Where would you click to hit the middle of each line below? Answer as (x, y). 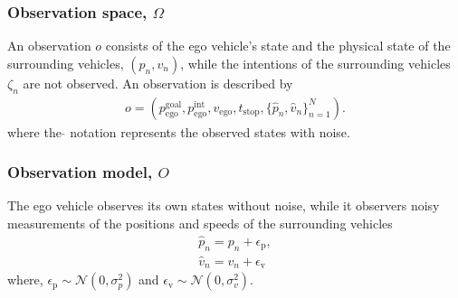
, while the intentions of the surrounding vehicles (315, 63)
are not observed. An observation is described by (158, 83)
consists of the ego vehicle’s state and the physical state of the (278, 46)
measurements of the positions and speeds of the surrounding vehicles (200, 223)
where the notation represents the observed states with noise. (179, 131)
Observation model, (80, 172)
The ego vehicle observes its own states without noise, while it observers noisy (224, 205)
